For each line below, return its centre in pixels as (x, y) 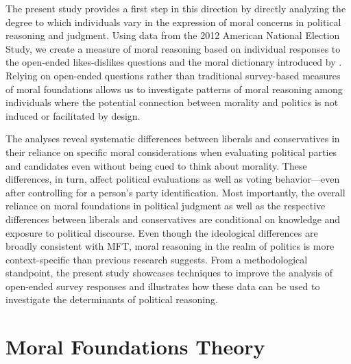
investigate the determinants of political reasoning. (112, 299)
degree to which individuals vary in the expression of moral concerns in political (173, 22)
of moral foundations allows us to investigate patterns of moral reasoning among (174, 89)
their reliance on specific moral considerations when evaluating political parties (171, 152)
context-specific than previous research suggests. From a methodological (157, 259)
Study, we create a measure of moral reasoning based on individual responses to (173, 48)
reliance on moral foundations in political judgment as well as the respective (166, 206)
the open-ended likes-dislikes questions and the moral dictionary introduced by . (174, 62)
